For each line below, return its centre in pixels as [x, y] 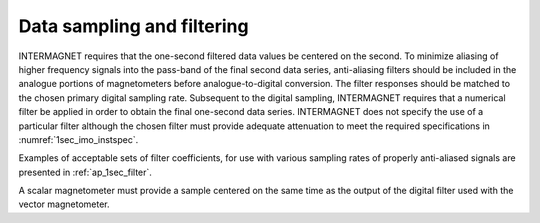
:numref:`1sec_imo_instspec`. [78, 139]
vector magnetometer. [64, 204]
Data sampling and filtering [133, 26]
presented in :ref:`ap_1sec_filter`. [85, 172]
